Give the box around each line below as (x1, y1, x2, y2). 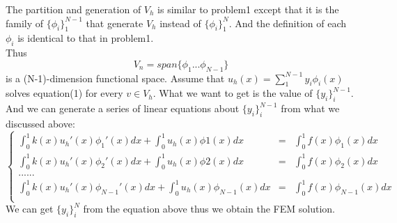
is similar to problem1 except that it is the (157, 2, 339, 16)
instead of (159, 15, 201, 30)
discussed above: (6, 116, 75, 130)
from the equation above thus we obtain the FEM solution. (83, 201, 335, 216)
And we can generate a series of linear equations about (6, 101, 240, 116)
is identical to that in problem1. (17, 31, 154, 45)
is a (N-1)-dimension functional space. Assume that (6, 70, 225, 85)
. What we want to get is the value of (153, 86, 313, 100)
